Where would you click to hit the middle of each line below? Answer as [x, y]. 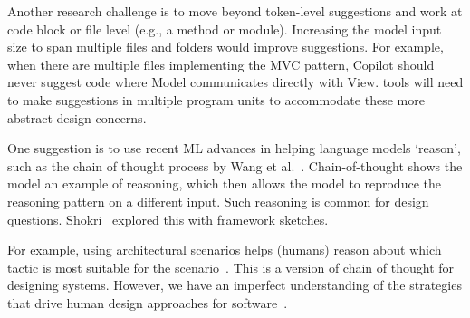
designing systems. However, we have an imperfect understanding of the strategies [235, 285]
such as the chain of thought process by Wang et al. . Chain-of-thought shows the [235, 165]
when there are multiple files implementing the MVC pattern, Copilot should [221, 64]
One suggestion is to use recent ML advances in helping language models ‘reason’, [234, 148]
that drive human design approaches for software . [148, 302]
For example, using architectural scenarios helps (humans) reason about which [225, 250]
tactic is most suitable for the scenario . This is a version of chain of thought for [231, 267]
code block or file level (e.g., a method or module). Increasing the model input [225, 29]
